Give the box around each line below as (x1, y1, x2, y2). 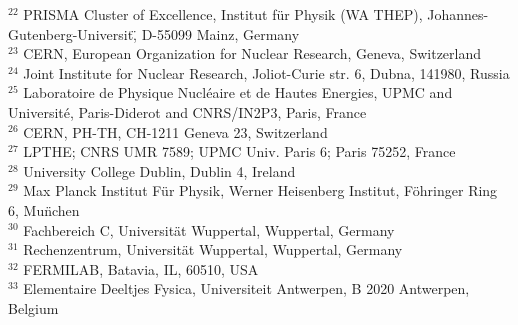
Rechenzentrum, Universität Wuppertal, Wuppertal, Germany (23, 239, 403, 260)
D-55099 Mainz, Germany (141, 23, 300, 44)
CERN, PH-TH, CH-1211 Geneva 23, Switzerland (23, 121, 328, 142)
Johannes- (427, 4, 489, 24)
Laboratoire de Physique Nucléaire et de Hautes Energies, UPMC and (23, 82, 453, 103)
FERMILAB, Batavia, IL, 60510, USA (23, 258, 259, 279)
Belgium (8, 297, 59, 318)
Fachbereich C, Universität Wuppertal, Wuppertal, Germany (23, 219, 395, 240)
